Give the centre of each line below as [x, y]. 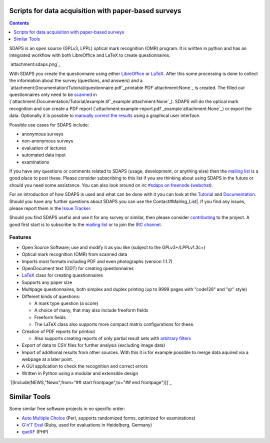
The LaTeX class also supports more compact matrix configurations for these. [114, 324]
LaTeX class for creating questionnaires [62, 275]
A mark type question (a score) [66, 303]
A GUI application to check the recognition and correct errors [85, 366]
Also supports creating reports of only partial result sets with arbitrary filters [113, 338]
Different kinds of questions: [51, 296]
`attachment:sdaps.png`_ [35, 64]
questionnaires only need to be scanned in [53, 94]
